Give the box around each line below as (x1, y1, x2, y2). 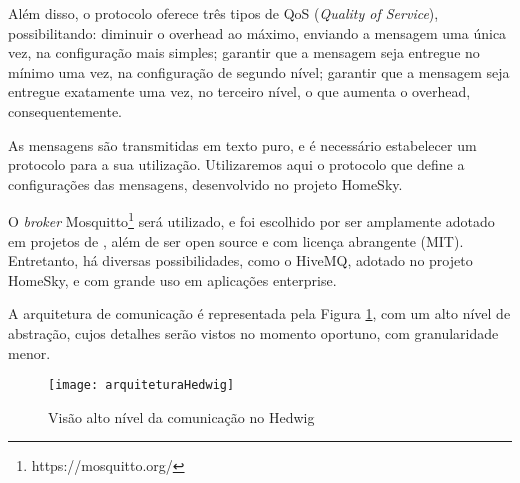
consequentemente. (8, 100, 123, 121)
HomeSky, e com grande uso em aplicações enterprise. (8, 269, 337, 290)
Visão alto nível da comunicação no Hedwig (48, 406, 315, 427)
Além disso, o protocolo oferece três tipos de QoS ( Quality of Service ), (8, 3, 439, 23)
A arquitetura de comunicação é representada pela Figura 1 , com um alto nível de (8, 303, 511, 324)
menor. (8, 342, 51, 363)
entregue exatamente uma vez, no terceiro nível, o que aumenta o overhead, (8, 81, 471, 102)
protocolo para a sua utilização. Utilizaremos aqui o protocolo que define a (8, 154, 465, 175)
